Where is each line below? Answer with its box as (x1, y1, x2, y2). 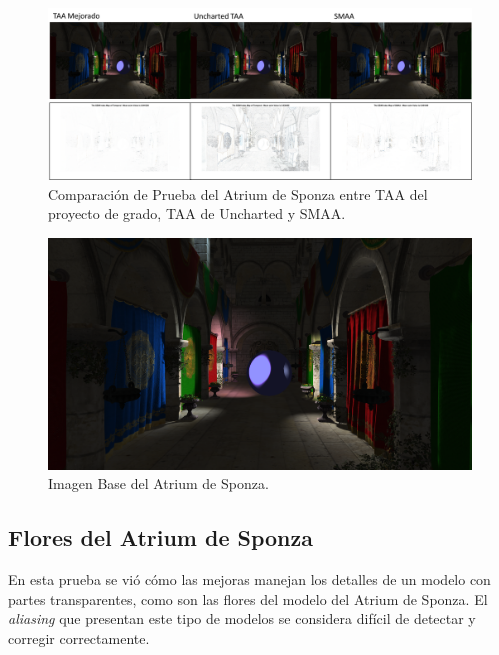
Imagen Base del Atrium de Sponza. (48, 473, 269, 494)
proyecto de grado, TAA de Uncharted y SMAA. (48, 203, 346, 224)
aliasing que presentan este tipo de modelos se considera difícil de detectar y (8, 608, 476, 629)
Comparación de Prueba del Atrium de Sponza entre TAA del (48, 183, 428, 204)
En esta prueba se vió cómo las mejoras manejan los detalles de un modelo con (8, 569, 491, 590)
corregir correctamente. (8, 627, 150, 648)
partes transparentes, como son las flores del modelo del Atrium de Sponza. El (8, 588, 488, 609)
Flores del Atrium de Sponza (8, 522, 314, 553)
